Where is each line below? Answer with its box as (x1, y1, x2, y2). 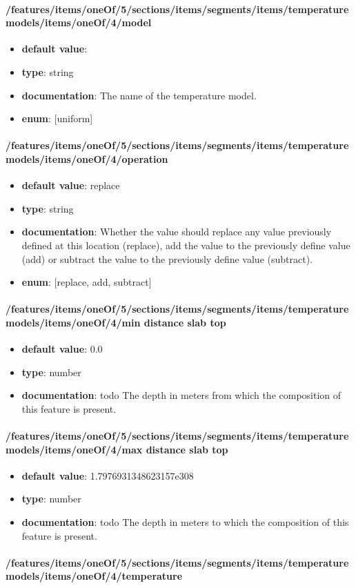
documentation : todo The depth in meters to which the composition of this (21, 515, 349, 529)
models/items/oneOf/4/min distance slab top (6, 315, 226, 329)
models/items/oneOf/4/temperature (6, 569, 183, 583)
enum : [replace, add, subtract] (21, 275, 152, 289)
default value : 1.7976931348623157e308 (21, 468, 194, 482)
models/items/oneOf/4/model (6, 15, 152, 30)
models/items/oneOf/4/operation (6, 151, 168, 166)
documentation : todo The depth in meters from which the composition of (21, 388, 342, 402)
